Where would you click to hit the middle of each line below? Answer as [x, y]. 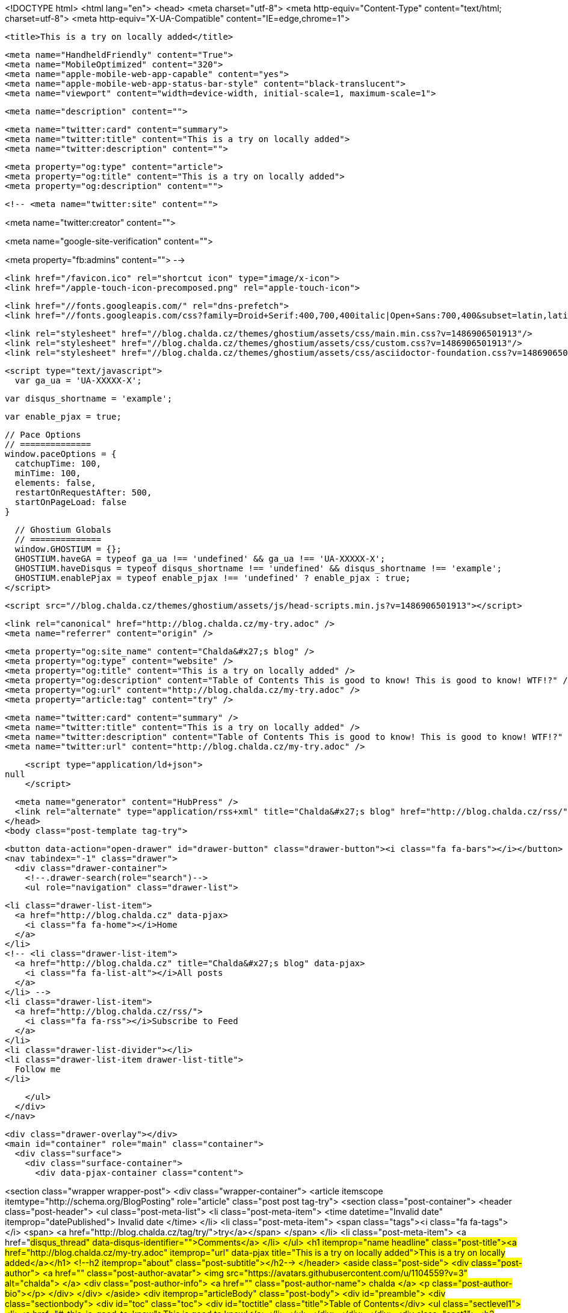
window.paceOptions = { [61, 454]
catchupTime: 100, [58, 464]
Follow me [38, 1069]
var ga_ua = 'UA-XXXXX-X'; [78, 380]
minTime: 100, [48, 473]
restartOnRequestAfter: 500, [83, 492]
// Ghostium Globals [63, 530]
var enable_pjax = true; [63, 417]
